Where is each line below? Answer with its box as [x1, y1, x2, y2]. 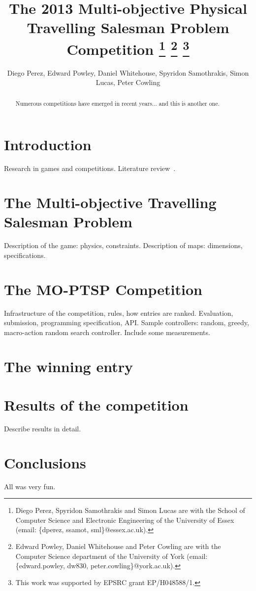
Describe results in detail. [4, 423, 81, 433]
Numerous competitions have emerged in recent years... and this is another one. [15, 99, 220, 107]
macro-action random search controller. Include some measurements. [4, 327, 210, 337]
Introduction [4, 134, 92, 155]
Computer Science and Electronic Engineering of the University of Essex [15, 514, 234, 525]
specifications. [4, 250, 46, 260]
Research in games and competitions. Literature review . [4, 163, 176, 173]
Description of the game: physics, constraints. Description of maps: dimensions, [4, 240, 243, 251]
